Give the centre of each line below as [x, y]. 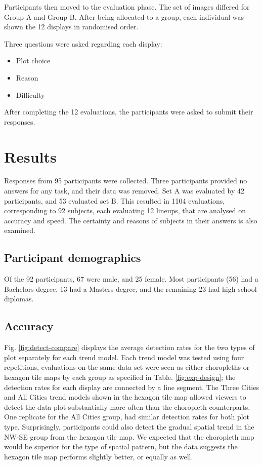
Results [30, 156]
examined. [20, 230]
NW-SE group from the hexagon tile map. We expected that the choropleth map [129, 436]
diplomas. [19, 299]
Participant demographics [73, 258]
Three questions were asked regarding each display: [83, 43]
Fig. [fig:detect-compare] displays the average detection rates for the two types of [129, 347]
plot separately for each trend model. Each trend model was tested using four [124, 357]
